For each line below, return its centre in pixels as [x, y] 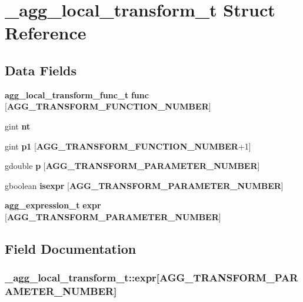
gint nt [18, 126]
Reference [46, 33]
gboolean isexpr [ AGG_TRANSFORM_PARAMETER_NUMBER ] [144, 185]
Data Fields [41, 70]
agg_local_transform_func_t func [77, 94]
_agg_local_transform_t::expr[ [82, 278]
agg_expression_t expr [53, 205]
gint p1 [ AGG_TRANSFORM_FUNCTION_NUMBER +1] [128, 146]
